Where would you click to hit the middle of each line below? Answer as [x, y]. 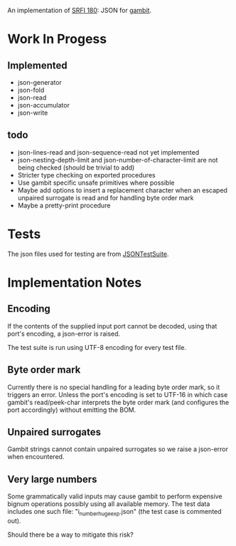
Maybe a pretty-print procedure [64, 205]
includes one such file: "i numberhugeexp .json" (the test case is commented [114, 512]
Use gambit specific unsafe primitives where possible [96, 182]
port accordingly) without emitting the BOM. [72, 410]
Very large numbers [52, 479]
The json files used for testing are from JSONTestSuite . [88, 254]
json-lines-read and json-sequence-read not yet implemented [108, 152]
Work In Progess [57, 39]
